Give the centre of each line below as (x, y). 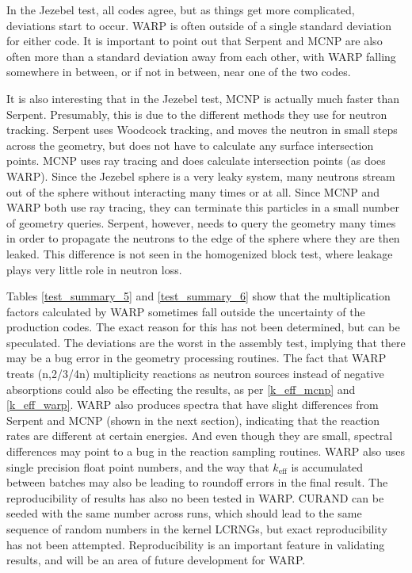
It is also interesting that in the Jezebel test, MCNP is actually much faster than (203, 98)
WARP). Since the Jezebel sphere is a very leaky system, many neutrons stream (201, 176)
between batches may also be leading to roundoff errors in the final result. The (197, 482)
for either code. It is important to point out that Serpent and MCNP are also (195, 41)
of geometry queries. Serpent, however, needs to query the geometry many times (201, 222)
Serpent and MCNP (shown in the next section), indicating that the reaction (193, 420)
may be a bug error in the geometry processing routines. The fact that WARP (196, 358)
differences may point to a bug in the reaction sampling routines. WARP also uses (206, 451)
